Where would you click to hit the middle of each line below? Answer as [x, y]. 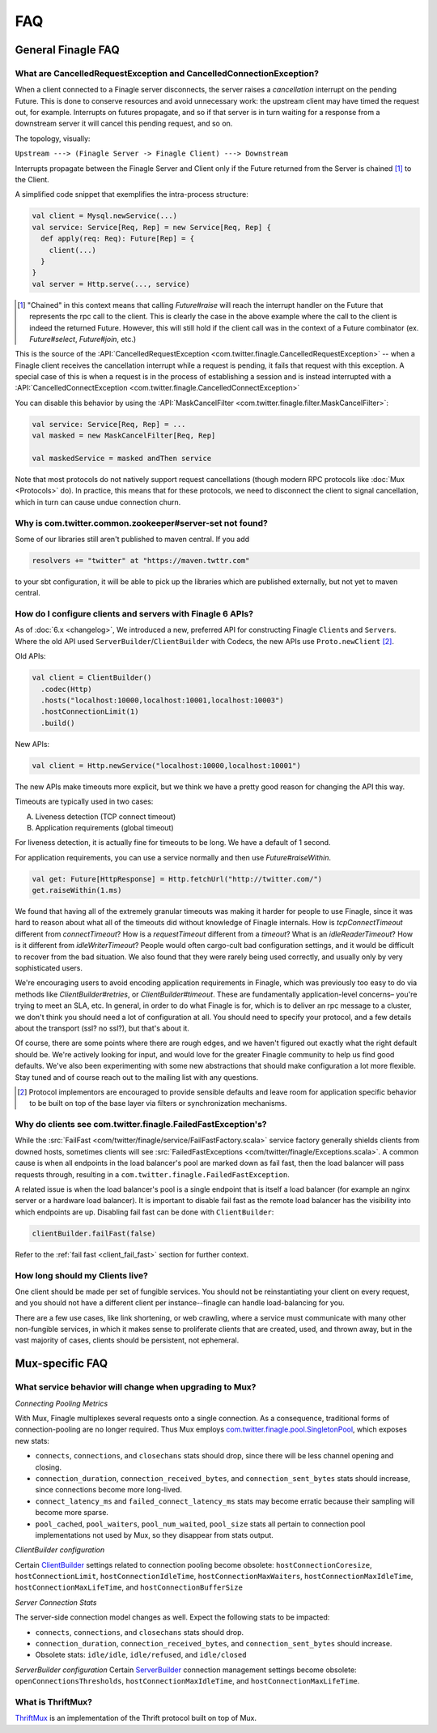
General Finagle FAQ [68, 50]
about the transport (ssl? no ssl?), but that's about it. [102, 1028]
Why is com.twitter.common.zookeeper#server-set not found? [142, 523]
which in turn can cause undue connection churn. [98, 502]
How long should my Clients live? [82, 1275]
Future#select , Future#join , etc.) [83, 339]
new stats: [32, 1441]
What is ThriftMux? [54, 1701]
